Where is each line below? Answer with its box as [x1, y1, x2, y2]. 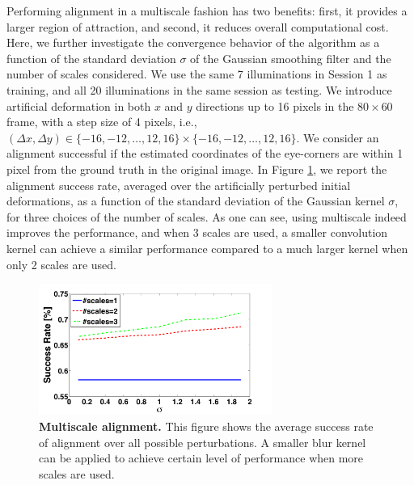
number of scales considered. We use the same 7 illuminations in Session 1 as [6, 65, 387, 82]
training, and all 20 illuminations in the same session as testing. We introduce [6, 81, 392, 98]
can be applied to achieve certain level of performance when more [39, 449, 364, 466]
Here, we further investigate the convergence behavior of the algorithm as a [6, 34, 380, 51]
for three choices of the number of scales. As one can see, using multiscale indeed [6, 208, 407, 225]
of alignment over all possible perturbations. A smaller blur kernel [39, 433, 366, 450]
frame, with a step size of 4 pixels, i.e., [6, 113, 197, 130]
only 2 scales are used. [6, 255, 116, 272]
